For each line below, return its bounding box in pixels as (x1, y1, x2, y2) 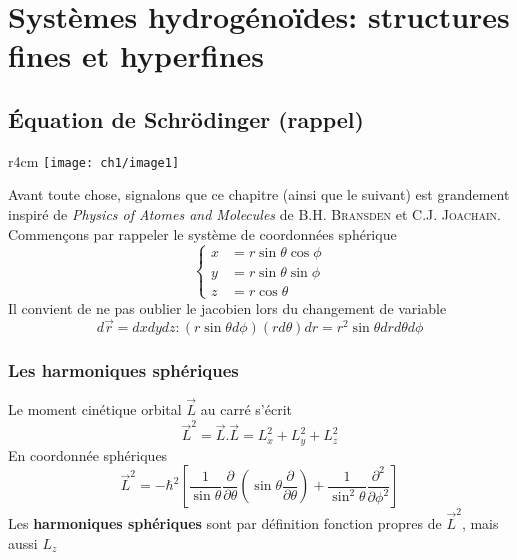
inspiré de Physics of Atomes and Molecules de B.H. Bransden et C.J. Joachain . (8, 204, 501, 225)
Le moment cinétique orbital (8, 399, 182, 420)
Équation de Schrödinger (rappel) (8, 103, 364, 134)
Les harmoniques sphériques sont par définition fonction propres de (8, 513, 442, 534)
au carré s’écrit (200, 399, 292, 420)
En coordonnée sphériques (8, 444, 168, 465)
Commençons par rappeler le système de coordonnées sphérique (8, 223, 397, 244)
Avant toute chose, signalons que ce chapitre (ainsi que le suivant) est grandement (8, 184, 510, 205)
